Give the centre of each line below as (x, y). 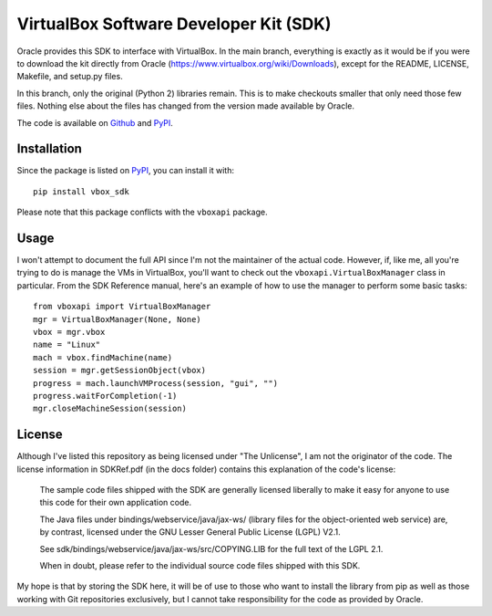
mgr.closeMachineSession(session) (110, 409)
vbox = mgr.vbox (69, 332)
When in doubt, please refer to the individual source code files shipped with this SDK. (200, 566)
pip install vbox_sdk (81, 191)
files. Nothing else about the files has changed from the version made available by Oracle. (186, 106)
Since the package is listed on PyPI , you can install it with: (126, 171)
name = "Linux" (67, 345)
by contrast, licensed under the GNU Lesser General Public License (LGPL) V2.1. (190, 532)
